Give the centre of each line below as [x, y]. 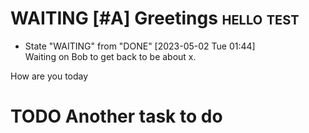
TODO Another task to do [116, 116]
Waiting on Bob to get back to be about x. [110, 56]
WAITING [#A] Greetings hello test [155, 18]
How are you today [49, 76]
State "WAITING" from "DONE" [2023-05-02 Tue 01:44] [140, 46]
